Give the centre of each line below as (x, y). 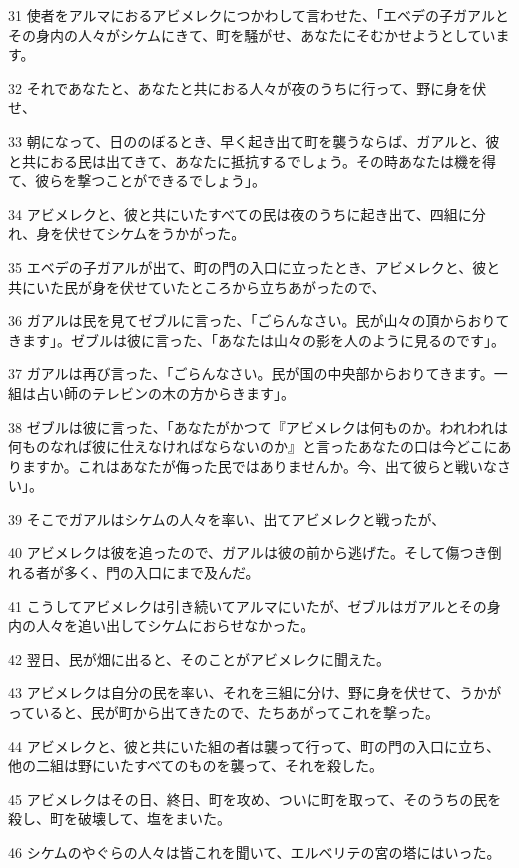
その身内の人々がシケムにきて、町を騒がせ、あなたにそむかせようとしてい (252, 34)
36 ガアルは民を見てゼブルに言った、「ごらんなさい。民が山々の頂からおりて (259, 320)
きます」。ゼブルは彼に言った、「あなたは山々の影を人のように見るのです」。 (256, 339)
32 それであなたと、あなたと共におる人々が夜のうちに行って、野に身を (240, 87)
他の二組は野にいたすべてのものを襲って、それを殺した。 (196, 765)
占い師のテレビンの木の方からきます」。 (165, 392)
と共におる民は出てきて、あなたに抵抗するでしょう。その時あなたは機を (245, 160)
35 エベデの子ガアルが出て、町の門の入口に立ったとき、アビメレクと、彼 (247, 266)
